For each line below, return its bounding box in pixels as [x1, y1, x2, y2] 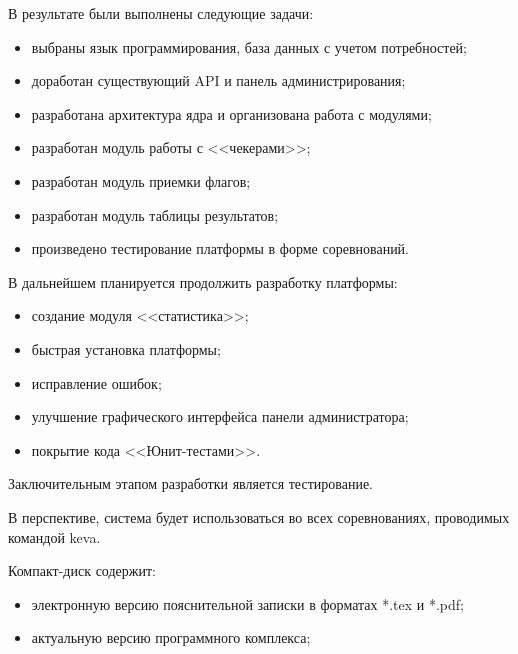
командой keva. [8, 526, 101, 547]
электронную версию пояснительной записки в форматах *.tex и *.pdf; [31, 593, 464, 614]
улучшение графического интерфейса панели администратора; [31, 406, 409, 427]
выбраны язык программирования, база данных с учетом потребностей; [31, 36, 467, 57]
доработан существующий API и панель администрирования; [31, 70, 406, 91]
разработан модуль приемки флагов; [31, 170, 251, 191]
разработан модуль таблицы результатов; [31, 204, 279, 225]
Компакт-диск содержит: [8, 560, 156, 581]
